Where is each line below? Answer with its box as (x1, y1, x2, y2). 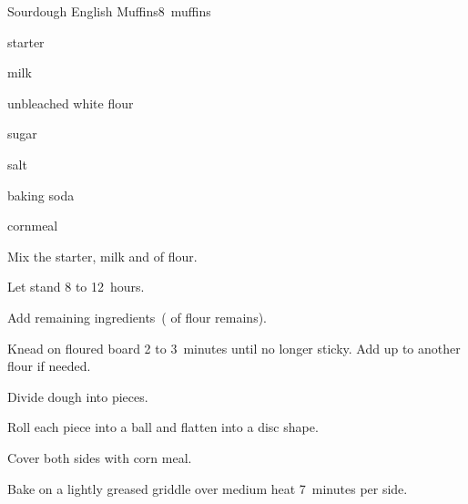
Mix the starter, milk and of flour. (7, 246, 198, 265)
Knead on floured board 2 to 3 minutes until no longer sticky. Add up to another (7, 338, 461, 357)
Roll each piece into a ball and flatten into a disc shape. (7, 417, 319, 437)
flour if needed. (7, 356, 91, 375)
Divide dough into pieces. (7, 386, 148, 406)
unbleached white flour (7, 93, 134, 112)
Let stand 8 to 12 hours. (7, 277, 145, 296)
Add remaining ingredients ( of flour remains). (7, 307, 268, 326)
